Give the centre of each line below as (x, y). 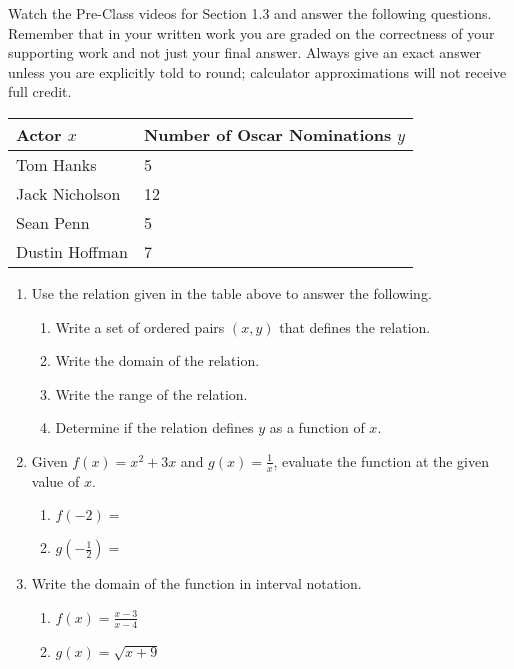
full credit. (40, 91)
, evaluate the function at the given (381, 460)
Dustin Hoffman (72, 251)
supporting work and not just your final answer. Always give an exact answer (245, 52)
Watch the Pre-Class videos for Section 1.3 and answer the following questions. (250, 13)
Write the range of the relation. (151, 393)
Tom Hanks (56, 164)
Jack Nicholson (68, 193)
